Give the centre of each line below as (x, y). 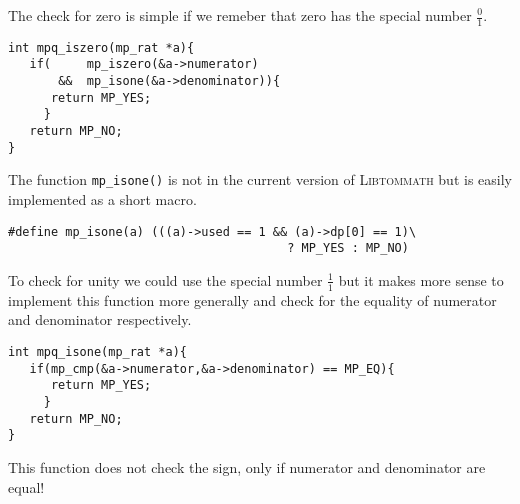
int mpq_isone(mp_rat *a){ (97, 352)
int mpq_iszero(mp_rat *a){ (101, 47)
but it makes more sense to (421, 279)
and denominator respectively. (100, 319)
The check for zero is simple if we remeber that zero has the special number (240, 15)
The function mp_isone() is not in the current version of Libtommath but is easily (260, 179)
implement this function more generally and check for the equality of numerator (252, 299)
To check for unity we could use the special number (165, 279)
